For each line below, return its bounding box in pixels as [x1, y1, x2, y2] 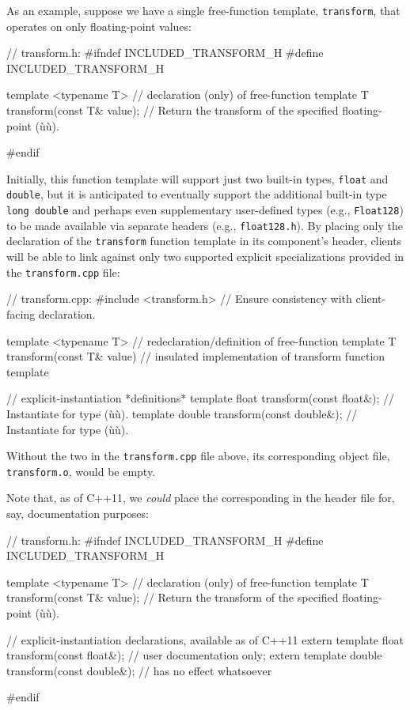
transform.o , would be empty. [6, 463, 156, 479]
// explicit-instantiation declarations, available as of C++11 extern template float [6, 631, 404, 648]
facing [6, 305, 36, 322]
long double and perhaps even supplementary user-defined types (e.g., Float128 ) [6, 202, 404, 218]
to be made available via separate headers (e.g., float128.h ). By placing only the [6, 217, 403, 233]
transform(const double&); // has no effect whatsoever [6, 662, 272, 678]
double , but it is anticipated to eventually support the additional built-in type [6, 186, 387, 202]
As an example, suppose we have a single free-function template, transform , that [6, 2, 401, 18]
